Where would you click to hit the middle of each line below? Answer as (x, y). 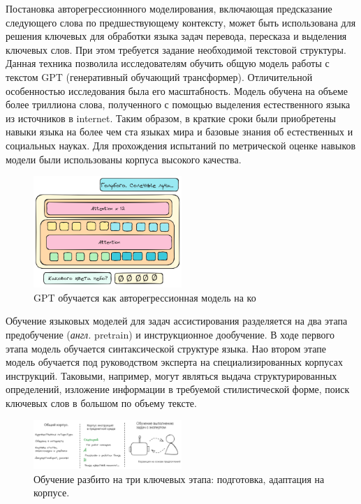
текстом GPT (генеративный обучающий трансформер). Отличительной (159, 76)
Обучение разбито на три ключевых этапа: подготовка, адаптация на (179, 479)
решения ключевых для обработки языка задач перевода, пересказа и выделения (176, 36)
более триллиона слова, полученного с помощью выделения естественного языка (178, 104)
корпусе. (52, 492)
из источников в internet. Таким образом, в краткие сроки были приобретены (171, 118)
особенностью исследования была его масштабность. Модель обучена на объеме (177, 90)
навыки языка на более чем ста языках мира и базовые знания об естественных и (179, 132)
